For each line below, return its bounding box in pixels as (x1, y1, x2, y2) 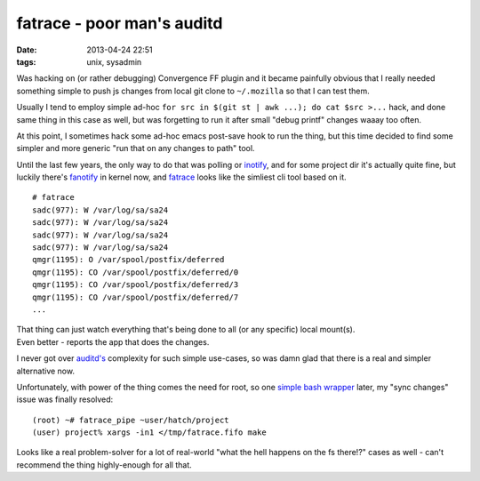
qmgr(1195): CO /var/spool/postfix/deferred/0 (32, 267, 239, 277)
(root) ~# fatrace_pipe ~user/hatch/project (32, 414, 230, 425)
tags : (16, 56, 36, 67)
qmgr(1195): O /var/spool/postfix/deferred (32, 254, 225, 265)
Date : (16, 44, 37, 55)
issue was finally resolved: (16, 394, 114, 405)
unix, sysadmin (86, 56, 142, 67)
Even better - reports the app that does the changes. (16, 336, 210, 347)
